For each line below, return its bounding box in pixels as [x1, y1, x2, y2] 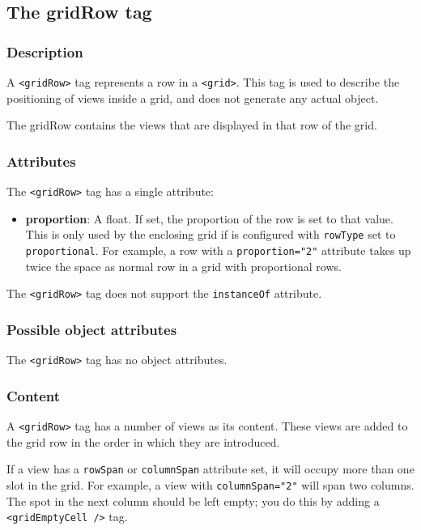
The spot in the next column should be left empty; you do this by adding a [6, 492, 380, 509]
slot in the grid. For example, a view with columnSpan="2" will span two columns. [6, 476, 415, 493]
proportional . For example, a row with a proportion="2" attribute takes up [25, 241, 411, 258]
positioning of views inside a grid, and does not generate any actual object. [6, 89, 379, 106]
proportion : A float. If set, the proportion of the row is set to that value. [25, 210, 393, 227]
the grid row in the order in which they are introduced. [6, 433, 280, 450]
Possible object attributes [6, 319, 177, 339]
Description [6, 41, 83, 61]
